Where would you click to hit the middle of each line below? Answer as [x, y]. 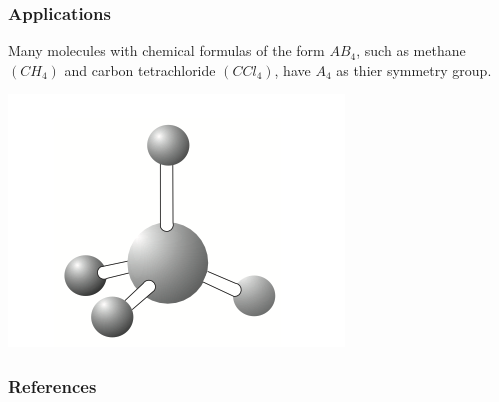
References [52, 385]
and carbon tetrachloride [140, 69]
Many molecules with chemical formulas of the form [166, 50]
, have [292, 69]
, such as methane [411, 50]
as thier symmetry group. [414, 69]
